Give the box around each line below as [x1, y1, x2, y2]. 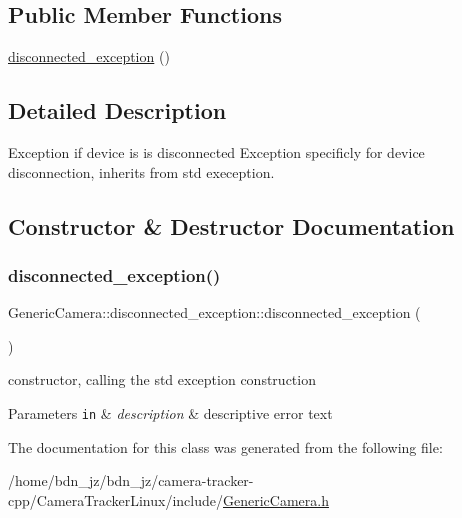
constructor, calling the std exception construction [8, 369, 316, 390]
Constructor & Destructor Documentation [8, 210, 455, 241]
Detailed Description [8, 95, 227, 126]
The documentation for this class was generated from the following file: [8, 436, 443, 457]
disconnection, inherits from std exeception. [8, 161, 275, 182]
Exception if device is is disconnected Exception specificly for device [8, 142, 425, 162]
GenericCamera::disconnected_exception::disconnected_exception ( [8, 302, 421, 323]
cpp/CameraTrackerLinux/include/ [8, 489, 223, 510]
